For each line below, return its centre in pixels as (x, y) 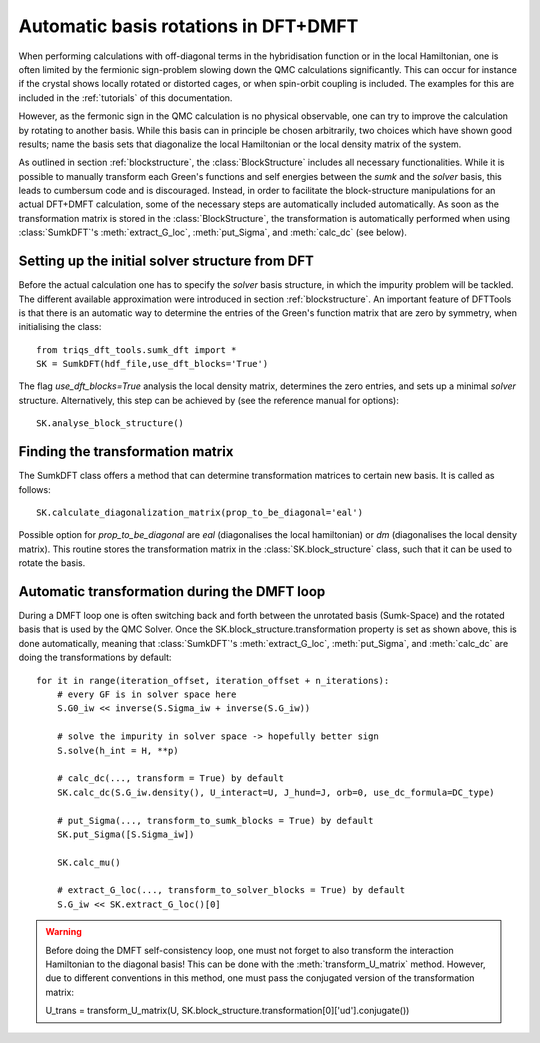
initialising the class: (60, 327)
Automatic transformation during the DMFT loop (172, 591)
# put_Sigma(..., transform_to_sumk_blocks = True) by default (215, 820)
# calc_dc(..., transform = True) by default (170, 778)
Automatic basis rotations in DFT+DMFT (188, 26)
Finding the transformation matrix (126, 451)
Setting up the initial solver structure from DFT (166, 261)
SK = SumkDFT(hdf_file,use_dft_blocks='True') (152, 364)
